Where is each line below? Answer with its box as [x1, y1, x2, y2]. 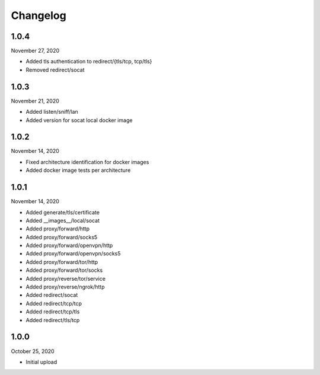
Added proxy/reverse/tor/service [25, 275, 106, 282]
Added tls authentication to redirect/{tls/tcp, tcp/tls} [25, 58, 152, 65]
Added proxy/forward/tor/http [25, 258, 98, 265]
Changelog [11, 9, 66, 22]
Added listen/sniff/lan [25, 108, 78, 116]
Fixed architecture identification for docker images [25, 158, 149, 165]
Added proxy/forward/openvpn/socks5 [25, 250, 121, 257]
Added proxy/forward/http [25, 225, 90, 232]
